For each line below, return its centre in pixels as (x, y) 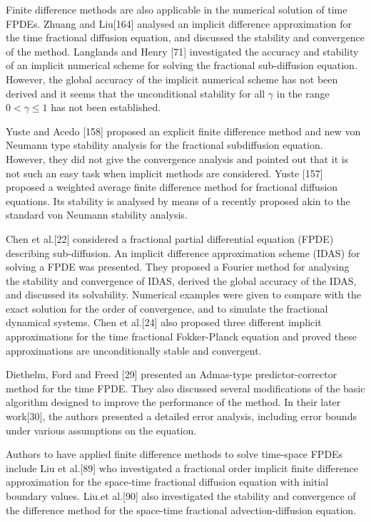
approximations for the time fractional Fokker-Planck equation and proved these (181, 336)
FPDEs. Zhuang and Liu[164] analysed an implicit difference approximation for (179, 23)
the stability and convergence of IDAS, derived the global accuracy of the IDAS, (181, 280)
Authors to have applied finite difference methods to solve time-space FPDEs (174, 454)
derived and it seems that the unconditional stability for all (136, 93)
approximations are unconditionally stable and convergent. (134, 350)
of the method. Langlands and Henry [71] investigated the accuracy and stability (182, 51)
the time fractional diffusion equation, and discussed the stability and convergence (185, 37)
